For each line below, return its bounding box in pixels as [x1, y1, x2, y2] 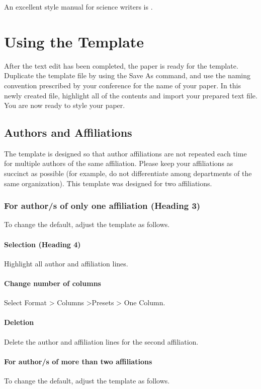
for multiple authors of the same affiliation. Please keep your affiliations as [4, 158, 233, 169]
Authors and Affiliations [4, 125, 132, 140]
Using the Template [4, 31, 144, 51]
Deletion [4, 317, 34, 327]
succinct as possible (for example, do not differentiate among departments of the [4, 168, 252, 179]
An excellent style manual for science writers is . [4, 2, 153, 12]
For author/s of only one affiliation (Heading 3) [4, 199, 201, 212]
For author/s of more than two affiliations [4, 356, 152, 366]
